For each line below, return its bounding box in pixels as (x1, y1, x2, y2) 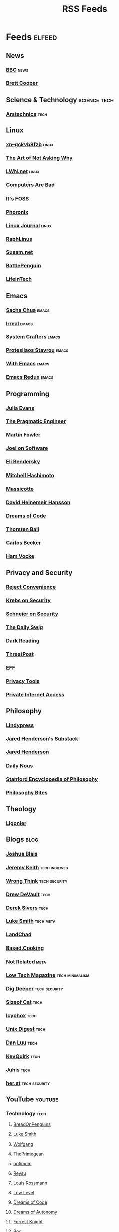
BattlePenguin (6, 262, 41, 269)
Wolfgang (13, 1141, 33, 1147)
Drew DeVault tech (6, 891, 51, 898)
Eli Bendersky (6, 458, 40, 465)
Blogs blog (6, 835, 39, 843)
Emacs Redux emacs (6, 374, 54, 381)
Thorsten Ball (6, 526, 39, 533)
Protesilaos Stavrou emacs (6, 347, 69, 354)
